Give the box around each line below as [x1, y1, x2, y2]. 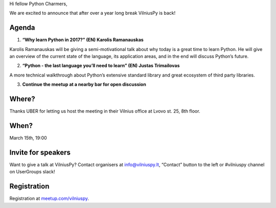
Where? [9, 95, 35, 103]
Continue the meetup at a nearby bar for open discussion [22, 82, 147, 88]
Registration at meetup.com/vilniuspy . [9, 195, 89, 201]
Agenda [9, 23, 35, 32]
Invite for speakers [9, 148, 71, 157]
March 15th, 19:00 [9, 135, 47, 141]
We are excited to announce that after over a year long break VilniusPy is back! [9, 10, 176, 16]
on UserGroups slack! [9, 169, 56, 175]
